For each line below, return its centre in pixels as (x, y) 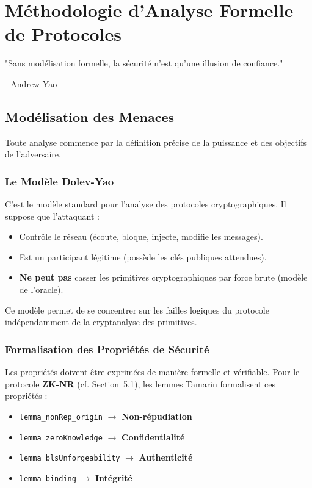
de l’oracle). (41, 289)
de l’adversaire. (33, 154)
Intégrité (114, 477)
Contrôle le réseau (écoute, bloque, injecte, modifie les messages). (141, 236)
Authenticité (166, 457)
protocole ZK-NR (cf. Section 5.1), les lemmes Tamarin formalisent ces (140, 383)
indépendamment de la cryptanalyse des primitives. (101, 322)
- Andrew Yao (31, 83)
